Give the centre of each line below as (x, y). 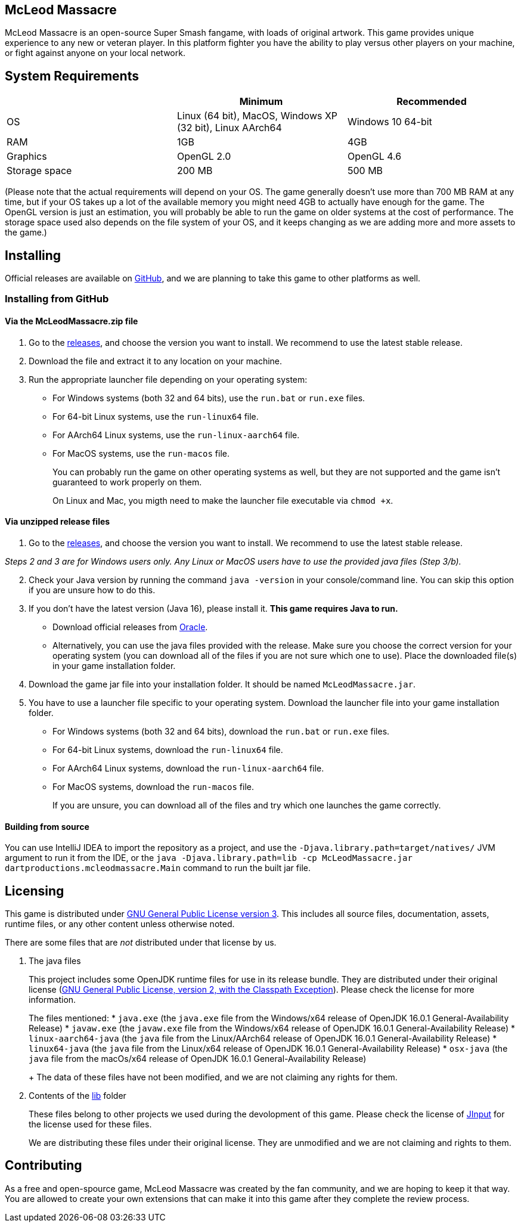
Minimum (261, 102)
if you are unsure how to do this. (92, 590)
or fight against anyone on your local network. (95, 53)
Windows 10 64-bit (390, 122)
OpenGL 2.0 (204, 157)
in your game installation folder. (114, 665)
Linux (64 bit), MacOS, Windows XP (257, 116)
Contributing (44, 1166)
